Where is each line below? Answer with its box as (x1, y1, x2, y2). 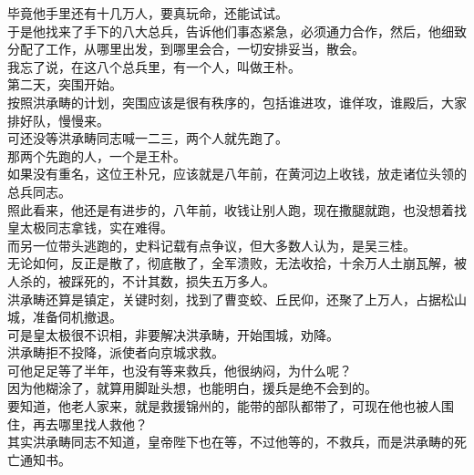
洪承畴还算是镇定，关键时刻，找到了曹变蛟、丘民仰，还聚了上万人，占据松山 (7, 289, 467, 308)
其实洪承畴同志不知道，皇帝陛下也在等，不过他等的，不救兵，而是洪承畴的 (7, 432, 454, 451)
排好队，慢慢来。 (7, 110, 109, 129)
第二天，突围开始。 (7, 75, 122, 94)
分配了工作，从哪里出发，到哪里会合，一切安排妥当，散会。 (7, 39, 365, 58)
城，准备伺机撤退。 (7, 307, 122, 326)
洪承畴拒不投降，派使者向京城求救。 (7, 343, 224, 362)
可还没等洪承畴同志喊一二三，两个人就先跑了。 (7, 129, 288, 148)
